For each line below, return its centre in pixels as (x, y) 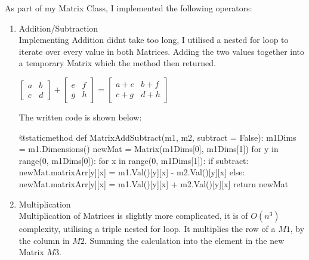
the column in (44, 240)
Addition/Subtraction (58, 28)
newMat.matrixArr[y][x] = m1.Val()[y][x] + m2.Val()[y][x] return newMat (154, 183)
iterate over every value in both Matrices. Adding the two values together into (162, 51)
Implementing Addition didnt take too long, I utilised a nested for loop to (154, 40)
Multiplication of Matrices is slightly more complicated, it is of (133, 216)
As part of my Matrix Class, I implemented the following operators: (129, 8)
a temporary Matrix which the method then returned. (117, 63)
